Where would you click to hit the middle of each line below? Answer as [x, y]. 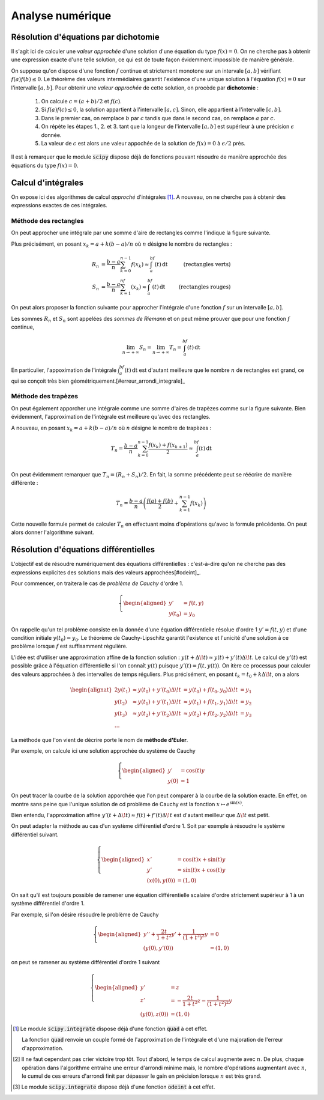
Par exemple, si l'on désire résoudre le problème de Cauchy [85, 914]
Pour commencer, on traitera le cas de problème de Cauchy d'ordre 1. [97, 583]
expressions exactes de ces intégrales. [59, 205]
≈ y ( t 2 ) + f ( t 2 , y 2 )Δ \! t [211, 714]
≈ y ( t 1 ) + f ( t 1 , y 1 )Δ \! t [211, 702]
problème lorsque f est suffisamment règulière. [69, 646]
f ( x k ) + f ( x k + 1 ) [168, 446]
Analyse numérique [61, 16]
